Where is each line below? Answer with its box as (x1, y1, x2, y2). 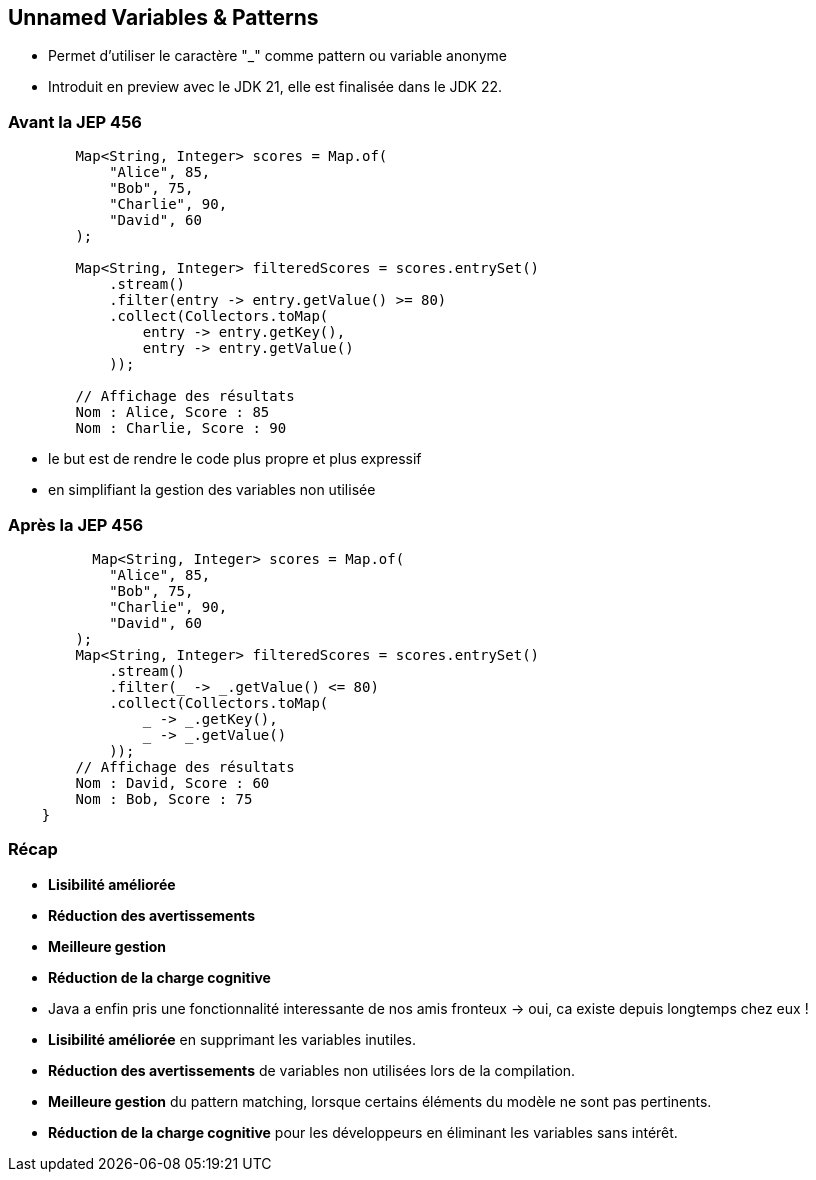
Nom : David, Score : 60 (75, 774, 270, 791)
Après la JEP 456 (8, 514, 144, 535)
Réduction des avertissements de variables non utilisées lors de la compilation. (48, 1061, 576, 1079)
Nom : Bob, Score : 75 (75, 790, 253, 807)
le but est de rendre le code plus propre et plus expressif (48, 450, 422, 468)
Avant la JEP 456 (8, 111, 142, 132)
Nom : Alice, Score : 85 (75, 404, 270, 421)
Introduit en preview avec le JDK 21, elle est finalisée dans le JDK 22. (48, 78, 503, 96)
